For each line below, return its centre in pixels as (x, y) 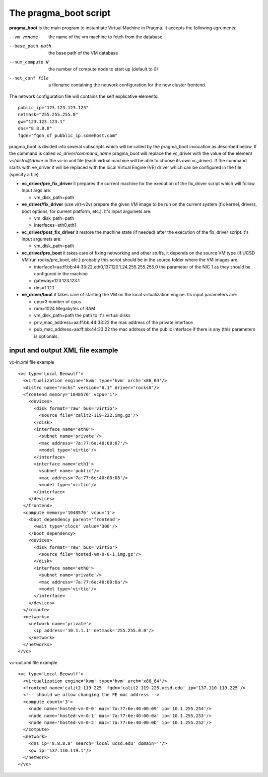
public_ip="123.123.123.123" (53, 108)
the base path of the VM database (83, 53)
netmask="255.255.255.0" (48, 115)
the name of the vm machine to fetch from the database (105, 37)
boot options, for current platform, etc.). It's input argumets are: (86, 211)
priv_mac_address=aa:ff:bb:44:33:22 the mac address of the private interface (113, 322)
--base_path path (30, 46)
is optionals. (46, 336)
